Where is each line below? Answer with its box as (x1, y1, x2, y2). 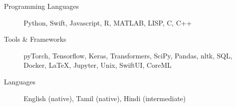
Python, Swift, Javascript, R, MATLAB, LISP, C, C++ (24, 17, 192, 27)
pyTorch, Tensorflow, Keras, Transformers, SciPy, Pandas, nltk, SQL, (24, 50, 233, 60)
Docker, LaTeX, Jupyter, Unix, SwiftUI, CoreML (24, 60, 172, 70)
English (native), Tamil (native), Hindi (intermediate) (24, 93, 186, 103)
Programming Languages (4, 1, 79, 11)
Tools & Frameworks (4, 34, 66, 44)
